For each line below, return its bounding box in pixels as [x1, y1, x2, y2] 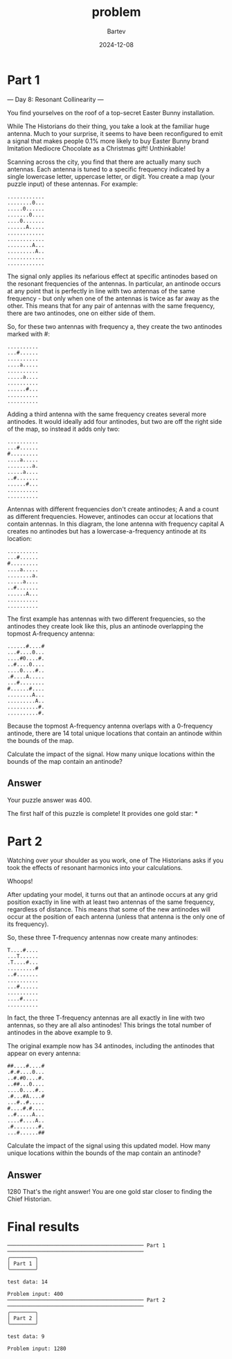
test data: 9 [7, 1333, 45, 1340]
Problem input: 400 [7, 1291, 64, 1298]
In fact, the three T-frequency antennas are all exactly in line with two [7, 1014, 206, 1022]
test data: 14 [7, 1279, 48, 1285]
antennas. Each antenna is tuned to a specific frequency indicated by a [7, 164, 210, 173]
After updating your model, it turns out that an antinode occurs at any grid [7, 891, 218, 899]
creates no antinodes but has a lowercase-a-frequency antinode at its [7, 527, 206, 535]
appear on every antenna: [7, 1049, 81, 1058]
